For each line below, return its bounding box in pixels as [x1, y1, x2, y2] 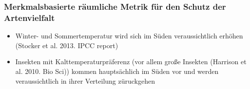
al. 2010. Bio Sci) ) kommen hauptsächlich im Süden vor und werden [15, 66, 219, 76]
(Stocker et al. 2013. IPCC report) [15, 40, 118, 50]
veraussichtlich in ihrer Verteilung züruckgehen [15, 75, 155, 86]
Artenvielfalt [4, 11, 55, 23]
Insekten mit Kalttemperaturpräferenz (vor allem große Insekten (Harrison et [15, 56, 247, 67]
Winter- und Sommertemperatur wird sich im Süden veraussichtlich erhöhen [15, 31, 243, 41]
